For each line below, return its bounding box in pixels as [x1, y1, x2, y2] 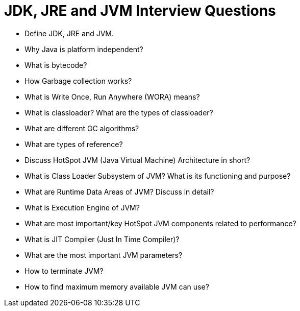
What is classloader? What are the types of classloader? [24, 108, 213, 117]
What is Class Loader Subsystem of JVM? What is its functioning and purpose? [24, 171, 291, 180]
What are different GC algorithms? [24, 124, 139, 133]
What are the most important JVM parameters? [24, 250, 183, 259]
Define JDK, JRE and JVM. [24, 29, 114, 38]
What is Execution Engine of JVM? [24, 203, 140, 212]
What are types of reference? [24, 139, 123, 149]
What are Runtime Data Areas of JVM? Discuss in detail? [24, 187, 214, 196]
